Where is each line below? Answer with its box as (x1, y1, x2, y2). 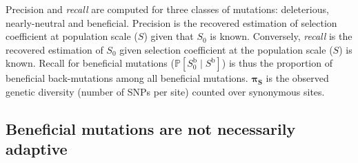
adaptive (6, 138, 68, 160)
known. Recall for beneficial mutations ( (6, 56, 175, 70)
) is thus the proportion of (221, 56, 332, 70)
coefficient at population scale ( (6, 29, 138, 43)
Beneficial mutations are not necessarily (6, 118, 296, 139)
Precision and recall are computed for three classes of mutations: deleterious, (6, 2, 329, 16)
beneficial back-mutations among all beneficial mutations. (6, 71, 248, 85)
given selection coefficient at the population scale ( (119, 42, 333, 56)
